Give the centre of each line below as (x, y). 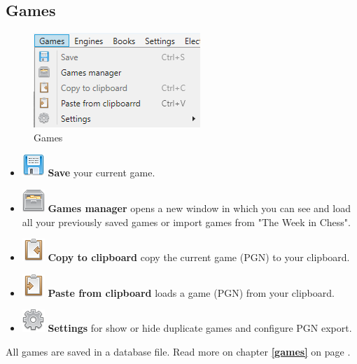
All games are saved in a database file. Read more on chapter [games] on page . (178, 351)
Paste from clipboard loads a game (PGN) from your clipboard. (191, 292)
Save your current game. (101, 173)
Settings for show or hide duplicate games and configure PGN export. (200, 328)
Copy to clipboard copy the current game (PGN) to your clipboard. (199, 257)
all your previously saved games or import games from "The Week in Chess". (186, 222)
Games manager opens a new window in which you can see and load (199, 208)
